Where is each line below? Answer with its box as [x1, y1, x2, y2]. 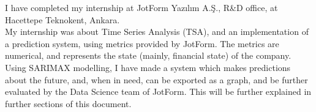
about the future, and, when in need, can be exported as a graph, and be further [5, 73, 308, 86]
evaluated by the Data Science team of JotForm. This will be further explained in [5, 85, 312, 98]
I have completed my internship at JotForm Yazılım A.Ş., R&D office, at [5, 1, 278, 13]
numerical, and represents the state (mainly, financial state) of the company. [5, 49, 292, 62]
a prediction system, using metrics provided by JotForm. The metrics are [5, 37, 279, 50]
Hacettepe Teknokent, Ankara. [5, 13, 120, 26]
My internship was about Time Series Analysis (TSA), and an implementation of [5, 25, 309, 38]
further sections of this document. [5, 97, 132, 110]
